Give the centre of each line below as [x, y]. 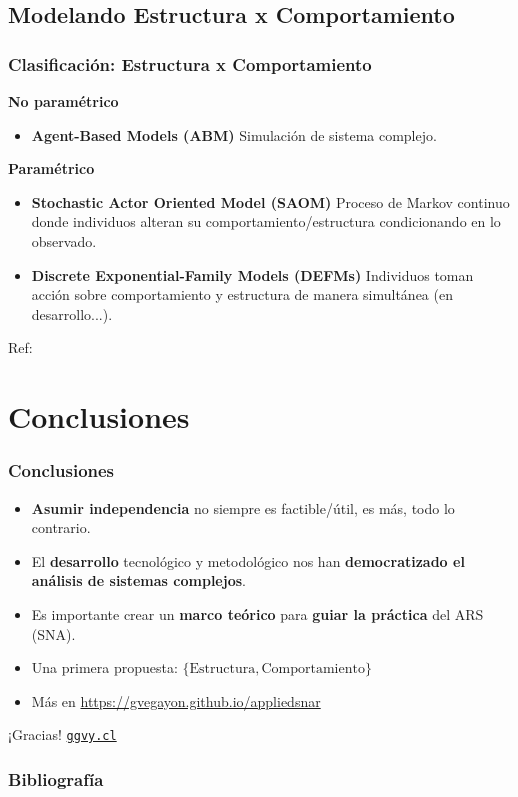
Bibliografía [56, 778]
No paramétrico [63, 101]
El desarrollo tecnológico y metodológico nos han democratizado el [248, 560]
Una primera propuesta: [104, 667]
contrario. [61, 527]
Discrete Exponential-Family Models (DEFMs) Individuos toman [252, 274]
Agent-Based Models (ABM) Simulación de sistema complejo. [234, 134]
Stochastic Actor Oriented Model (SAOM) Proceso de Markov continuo [270, 201]
